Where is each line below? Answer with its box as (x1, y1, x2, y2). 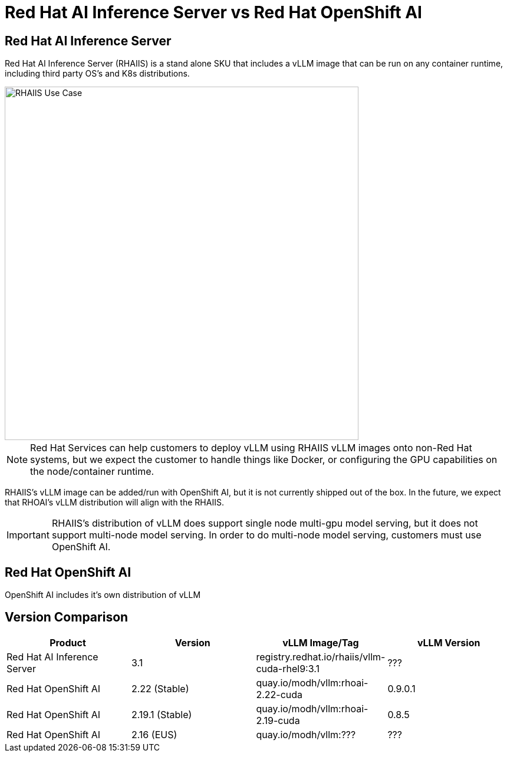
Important (6, 529, 50, 541)
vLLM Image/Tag (282, 636, 359, 649)
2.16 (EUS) (131, 728, 177, 741)
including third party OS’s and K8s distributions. (5, 68, 190, 79)
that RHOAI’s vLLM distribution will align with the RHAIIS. (5, 497, 224, 508)
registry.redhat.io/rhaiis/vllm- (256, 650, 386, 663)
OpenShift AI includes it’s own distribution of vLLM (5, 590, 201, 600)
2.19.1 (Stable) (131, 708, 192, 720)
